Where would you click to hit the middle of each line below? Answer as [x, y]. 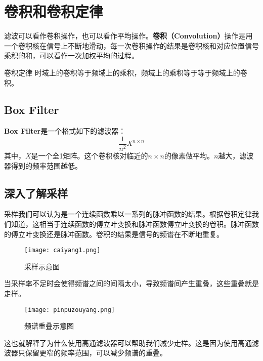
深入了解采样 [36, 193]
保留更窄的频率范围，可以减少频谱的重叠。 [96, 353]
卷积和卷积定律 [54, 11]
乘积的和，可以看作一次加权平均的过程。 [71, 55]
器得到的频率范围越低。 [43, 165]
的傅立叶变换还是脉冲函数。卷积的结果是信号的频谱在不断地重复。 [114, 234]
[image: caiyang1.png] [62, 250]
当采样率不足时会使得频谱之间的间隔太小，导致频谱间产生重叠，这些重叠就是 [131, 283]
